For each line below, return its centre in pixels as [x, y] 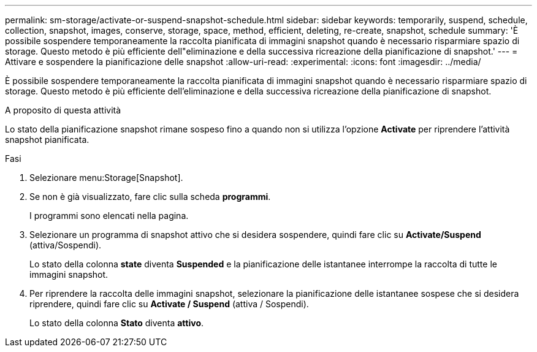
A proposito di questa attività [63, 110]
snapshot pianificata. [47, 140]
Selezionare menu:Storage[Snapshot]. [106, 178]
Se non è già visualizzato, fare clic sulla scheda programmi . [150, 197]
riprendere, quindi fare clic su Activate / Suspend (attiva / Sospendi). [169, 304]
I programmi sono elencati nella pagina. [109, 216]
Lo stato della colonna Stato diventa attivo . [117, 323]
